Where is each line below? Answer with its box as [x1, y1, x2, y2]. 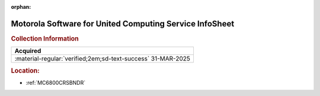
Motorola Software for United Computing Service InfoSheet [11, 18, 235, 29]
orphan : [11, 4, 31, 10]
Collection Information [11, 34, 79, 42]
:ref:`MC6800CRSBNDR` [25, 79, 86, 86]
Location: [11, 67, 40, 75]
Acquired [14, 47, 41, 55]
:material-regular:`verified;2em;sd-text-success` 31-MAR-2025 [14, 55, 191, 63]
